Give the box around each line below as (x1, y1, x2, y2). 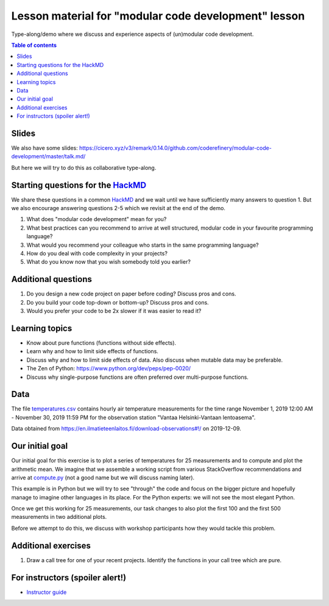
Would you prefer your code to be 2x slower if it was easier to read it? (26, 308, 202, 315)
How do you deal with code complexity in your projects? (26, 250, 168, 257)
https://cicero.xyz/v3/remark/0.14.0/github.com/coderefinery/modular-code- (79, 144, 272, 152)
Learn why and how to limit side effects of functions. (26, 348, 158, 355)
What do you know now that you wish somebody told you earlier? (26, 258, 191, 266)
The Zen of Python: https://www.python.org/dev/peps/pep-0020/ (26, 365, 191, 372)
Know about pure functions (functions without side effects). (26, 339, 177, 347)
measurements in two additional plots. (11, 513, 107, 521)
